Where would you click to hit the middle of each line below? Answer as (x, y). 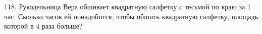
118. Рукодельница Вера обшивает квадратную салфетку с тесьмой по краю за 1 (127, 6)
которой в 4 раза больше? (43, 26)
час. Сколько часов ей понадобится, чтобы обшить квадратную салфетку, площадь (131, 16)
